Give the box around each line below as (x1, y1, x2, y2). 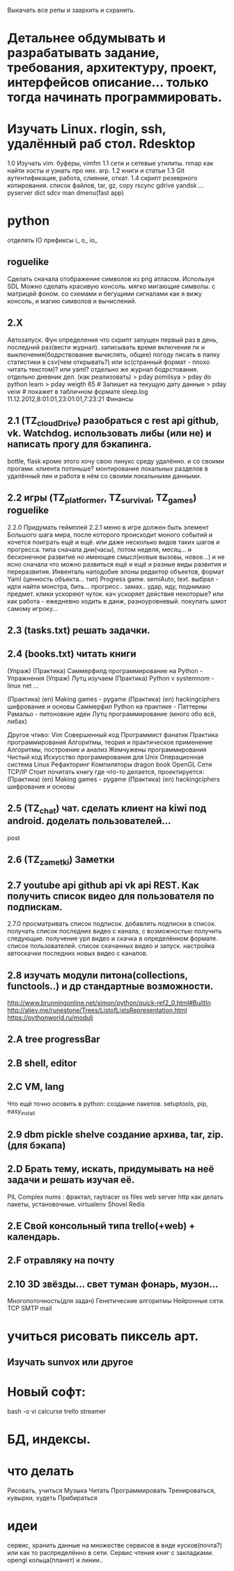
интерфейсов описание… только (7, 74, 209, 90)
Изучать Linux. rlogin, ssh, (7, 121, 166, 137)
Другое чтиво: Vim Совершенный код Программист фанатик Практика (7, 730, 219, 739)
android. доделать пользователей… (7, 815, 172, 827)
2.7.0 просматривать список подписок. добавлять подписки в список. (7, 919, 217, 928)
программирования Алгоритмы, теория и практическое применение (7, 738, 213, 746)
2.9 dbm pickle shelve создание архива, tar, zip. (7, 1128, 224, 1140)
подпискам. (7, 901, 63, 913)
